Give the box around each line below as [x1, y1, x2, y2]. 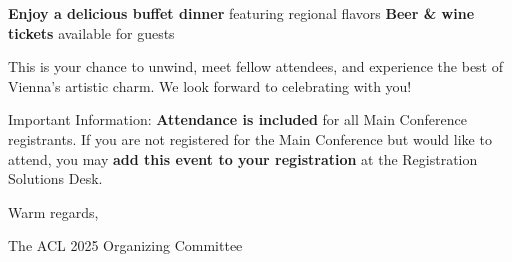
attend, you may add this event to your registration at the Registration [8, 148, 478, 169]
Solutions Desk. [8, 168, 103, 189]
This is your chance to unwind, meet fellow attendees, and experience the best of [8, 56, 504, 77]
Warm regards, [8, 201, 99, 222]
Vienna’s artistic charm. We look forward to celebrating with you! [8, 75, 412, 96]
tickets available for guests [8, 22, 175, 43]
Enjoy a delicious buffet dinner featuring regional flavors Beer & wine [8, 3, 475, 23]
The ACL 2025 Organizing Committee [8, 235, 243, 256]
